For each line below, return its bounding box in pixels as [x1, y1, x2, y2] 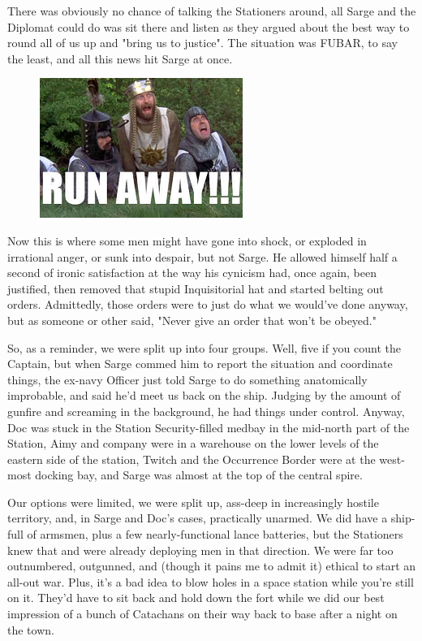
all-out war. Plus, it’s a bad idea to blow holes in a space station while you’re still [7, 573, 414, 590]
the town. [7, 621, 54, 638]
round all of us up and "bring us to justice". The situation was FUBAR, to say [7, 34, 398, 51]
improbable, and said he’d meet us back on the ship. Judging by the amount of [7, 387, 401, 404]
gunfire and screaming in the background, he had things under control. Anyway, [7, 402, 405, 419]
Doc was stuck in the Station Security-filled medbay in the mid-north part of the [7, 418, 410, 435]
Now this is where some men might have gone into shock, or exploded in [7, 232, 367, 249]
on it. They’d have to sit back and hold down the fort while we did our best [7, 589, 385, 606]
